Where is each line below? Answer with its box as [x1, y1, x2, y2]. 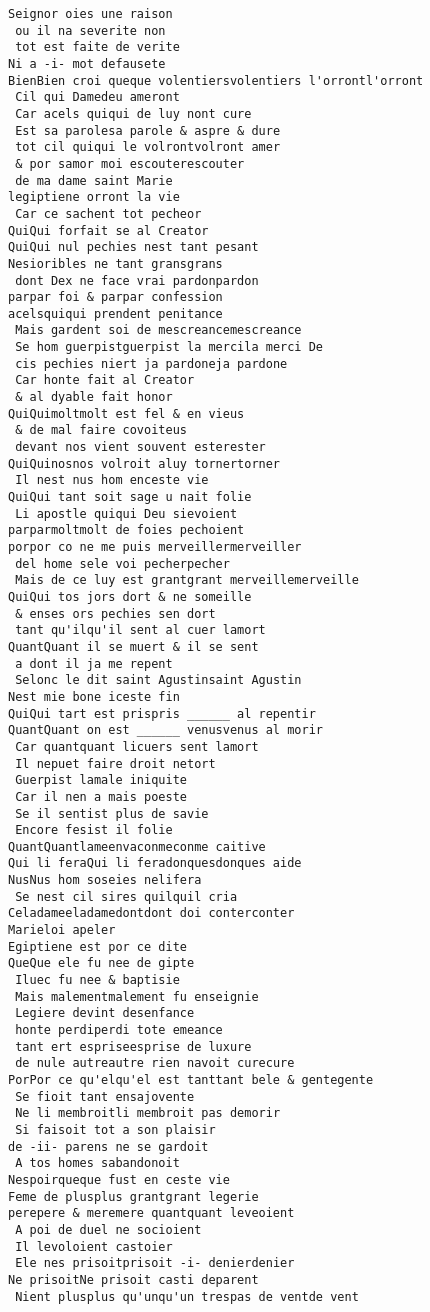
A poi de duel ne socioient [15, 1222, 202, 1237]
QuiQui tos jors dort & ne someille [8, 589, 252, 604]
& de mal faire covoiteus [15, 423, 187, 438]
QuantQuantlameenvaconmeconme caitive [8, 839, 266, 854]
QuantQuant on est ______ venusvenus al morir [8, 723, 323, 738]
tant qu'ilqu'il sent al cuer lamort [15, 623, 266, 638]
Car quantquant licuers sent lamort [15, 739, 259, 754]
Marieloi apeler [8, 923, 116, 938]
